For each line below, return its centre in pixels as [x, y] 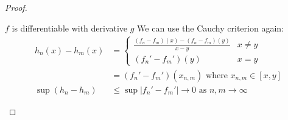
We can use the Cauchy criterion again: [210, 28]
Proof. [16, 7]
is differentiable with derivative [70, 28]
